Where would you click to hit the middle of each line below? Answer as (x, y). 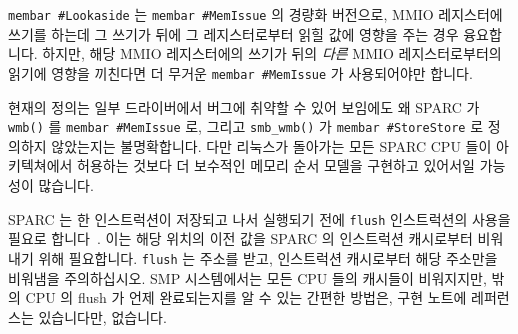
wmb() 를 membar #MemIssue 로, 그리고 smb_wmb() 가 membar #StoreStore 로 (246, 126)
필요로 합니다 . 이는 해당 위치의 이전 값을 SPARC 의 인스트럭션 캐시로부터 (240, 238)
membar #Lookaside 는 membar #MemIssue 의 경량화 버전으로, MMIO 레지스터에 (255, 14)
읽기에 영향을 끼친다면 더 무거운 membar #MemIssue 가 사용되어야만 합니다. (240, 72)
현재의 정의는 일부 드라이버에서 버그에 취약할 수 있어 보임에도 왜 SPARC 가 (244, 106)
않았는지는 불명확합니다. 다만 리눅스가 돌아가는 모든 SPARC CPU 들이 (271, 145)
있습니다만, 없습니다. (102, 316)
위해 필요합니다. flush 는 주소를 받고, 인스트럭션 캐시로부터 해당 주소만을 (268, 257)
